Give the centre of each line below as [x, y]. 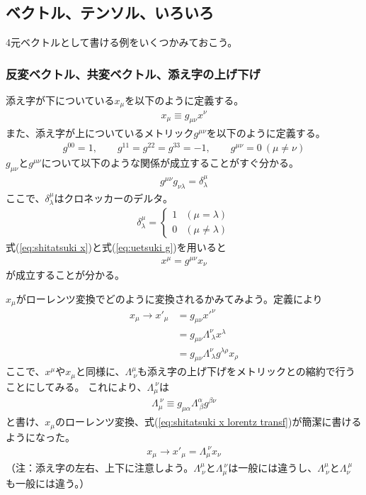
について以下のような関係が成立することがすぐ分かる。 [170, 163]
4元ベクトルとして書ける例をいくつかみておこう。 [122, 42]
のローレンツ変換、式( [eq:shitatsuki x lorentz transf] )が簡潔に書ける [208, 422]
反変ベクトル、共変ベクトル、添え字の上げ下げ [133, 73]
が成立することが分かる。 [65, 275]
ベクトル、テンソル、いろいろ [110, 12]
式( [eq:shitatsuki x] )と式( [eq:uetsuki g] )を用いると [116, 246]
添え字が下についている [60, 100]
